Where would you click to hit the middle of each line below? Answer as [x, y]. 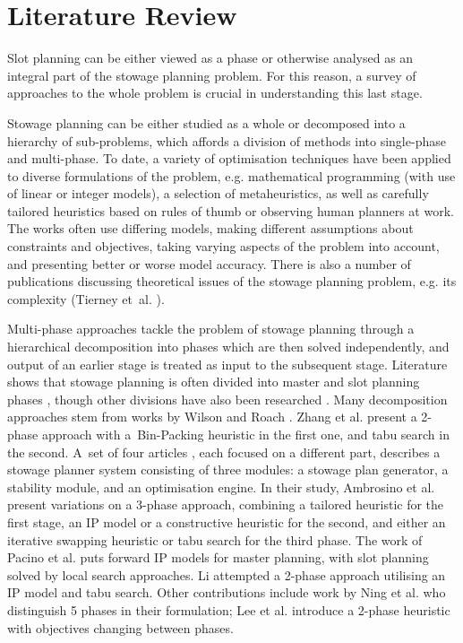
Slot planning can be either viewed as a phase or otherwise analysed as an [210, 58]
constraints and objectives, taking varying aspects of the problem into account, [223, 246]
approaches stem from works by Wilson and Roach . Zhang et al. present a [212, 417]
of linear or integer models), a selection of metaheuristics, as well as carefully [218, 193]
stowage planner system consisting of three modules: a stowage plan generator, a [228, 469]
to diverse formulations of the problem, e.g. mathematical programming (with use [231, 175]
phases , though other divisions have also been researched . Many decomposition [227, 399]
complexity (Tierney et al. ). [86, 298]
